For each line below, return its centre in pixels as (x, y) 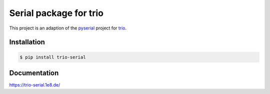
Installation (27, 42)
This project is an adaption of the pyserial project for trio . (68, 28)
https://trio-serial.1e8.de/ (35, 85)
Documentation (34, 73)
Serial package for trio (56, 13)
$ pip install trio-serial (53, 57)
